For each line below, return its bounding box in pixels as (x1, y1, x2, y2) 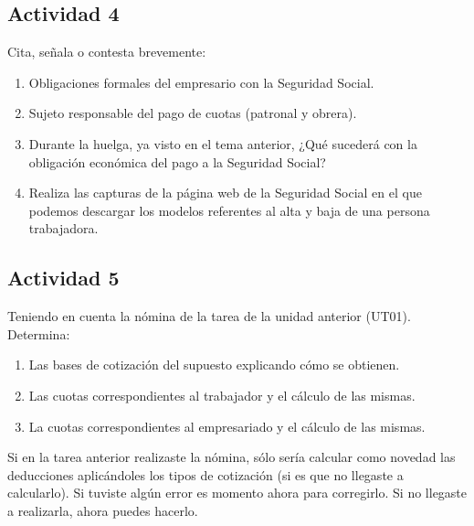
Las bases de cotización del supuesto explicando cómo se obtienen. (28, 355, 400, 374)
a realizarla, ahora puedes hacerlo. (7, 500, 198, 520)
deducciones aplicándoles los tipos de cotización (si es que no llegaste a (7, 465, 404, 484)
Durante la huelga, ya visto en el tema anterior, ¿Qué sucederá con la (28, 134, 417, 153)
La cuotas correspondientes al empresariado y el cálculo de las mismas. (28, 416, 426, 435)
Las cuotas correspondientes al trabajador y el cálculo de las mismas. (28, 385, 416, 404)
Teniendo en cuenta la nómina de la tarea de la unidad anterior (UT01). (7, 306, 411, 326)
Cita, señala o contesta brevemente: (7, 42, 206, 61)
